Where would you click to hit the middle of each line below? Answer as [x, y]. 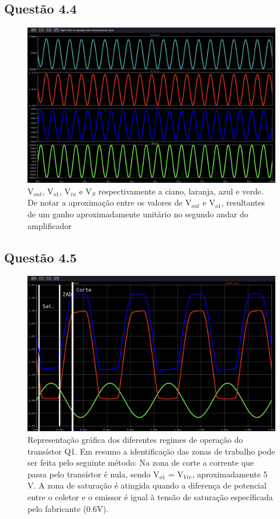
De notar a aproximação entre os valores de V [110, 202]
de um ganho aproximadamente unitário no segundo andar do [138, 214]
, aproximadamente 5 [230, 474]
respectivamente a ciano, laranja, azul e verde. [181, 191]
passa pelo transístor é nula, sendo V [94, 474]
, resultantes [243, 202]
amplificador [50, 225]
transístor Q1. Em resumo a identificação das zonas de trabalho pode [151, 451]
